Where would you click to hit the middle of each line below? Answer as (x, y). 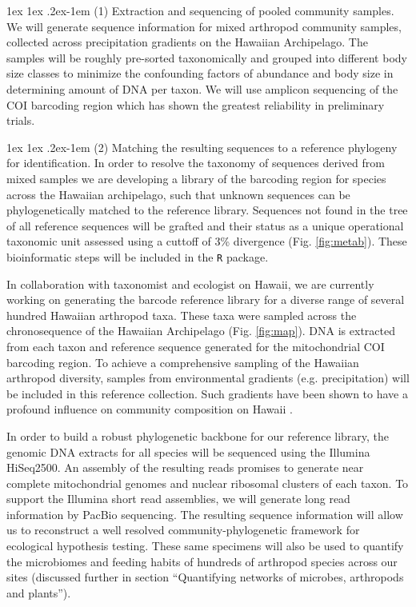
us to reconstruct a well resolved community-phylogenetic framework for (183, 530)
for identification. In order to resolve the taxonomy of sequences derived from (196, 163)
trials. (21, 120)
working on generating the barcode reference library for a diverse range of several (206, 300)
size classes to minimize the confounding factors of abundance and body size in (200, 73)
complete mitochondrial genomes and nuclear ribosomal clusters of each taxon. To (208, 483)
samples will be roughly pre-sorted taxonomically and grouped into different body (207, 57)
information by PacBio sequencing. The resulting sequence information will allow (205, 514)
